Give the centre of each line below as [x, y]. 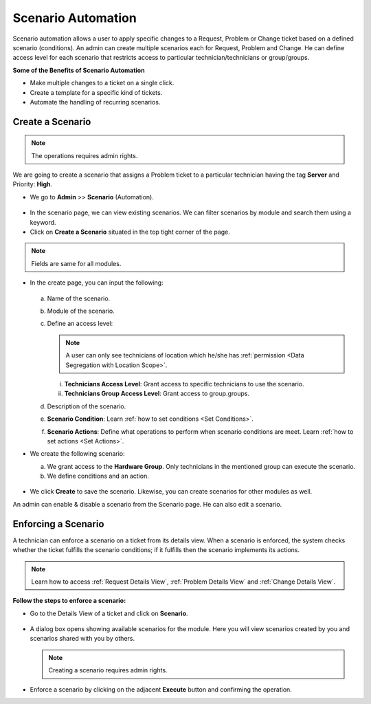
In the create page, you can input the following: [97, 283]
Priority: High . [33, 184]
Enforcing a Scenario [58, 524]
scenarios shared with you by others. [82, 639]
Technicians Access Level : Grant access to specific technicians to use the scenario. [184, 384]
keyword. [43, 222]
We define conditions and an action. [98, 476]
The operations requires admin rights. [85, 155]
